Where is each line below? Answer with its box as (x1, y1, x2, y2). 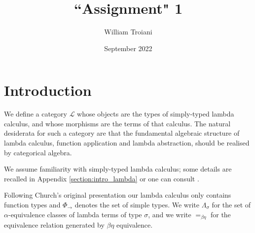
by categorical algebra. (4, 147, 72, 157)
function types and (4, 200, 61, 209)
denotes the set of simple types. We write (74, 200, 199, 209)
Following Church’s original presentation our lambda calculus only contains (4, 190, 231, 200)
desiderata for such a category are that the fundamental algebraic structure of (4, 128, 240, 138)
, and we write (148, 209, 191, 219)
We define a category (4, 109, 67, 119)
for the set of (212, 200, 251, 209)
